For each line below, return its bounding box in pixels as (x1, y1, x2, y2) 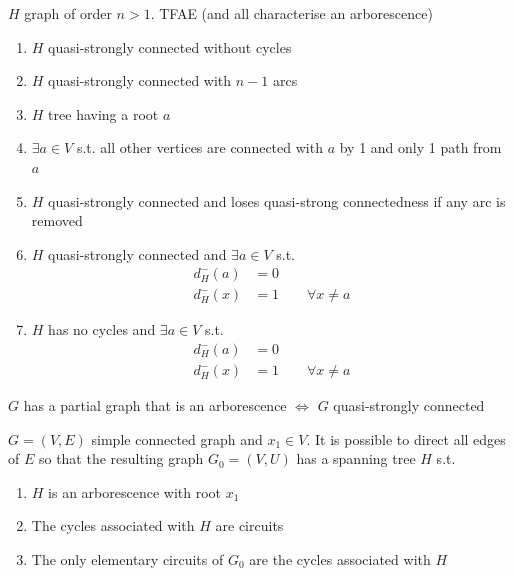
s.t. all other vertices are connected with (76, 137, 323, 158)
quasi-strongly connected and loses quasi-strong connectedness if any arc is (48, 190, 506, 211)
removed (31, 210, 83, 231)
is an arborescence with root (48, 481, 222, 502)
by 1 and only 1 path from (339, 137, 502, 158)
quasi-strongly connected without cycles (48, 36, 292, 57)
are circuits (215, 515, 284, 536)
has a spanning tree (296, 448, 416, 469)
